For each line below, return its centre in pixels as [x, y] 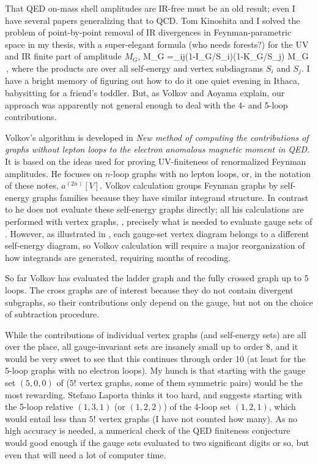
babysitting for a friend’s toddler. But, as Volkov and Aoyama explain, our [145, 93]
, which [282, 406]
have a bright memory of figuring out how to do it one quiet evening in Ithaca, [152, 81]
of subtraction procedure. [52, 314]
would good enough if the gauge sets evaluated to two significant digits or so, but [157, 443]
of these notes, [32, 185]
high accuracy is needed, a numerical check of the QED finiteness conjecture [148, 430]
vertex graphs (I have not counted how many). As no [198, 418]
